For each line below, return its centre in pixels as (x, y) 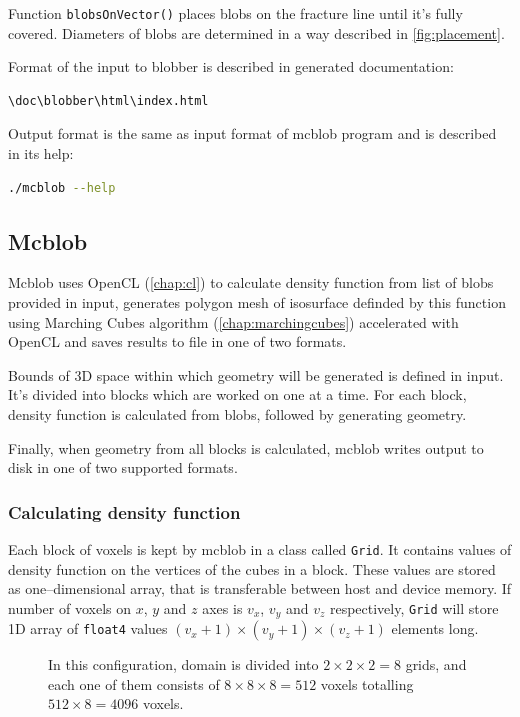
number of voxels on (70, 607)
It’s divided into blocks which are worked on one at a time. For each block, (237, 394)
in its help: (41, 153)
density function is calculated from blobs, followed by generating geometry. (237, 413)
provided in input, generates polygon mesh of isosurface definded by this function (257, 302)
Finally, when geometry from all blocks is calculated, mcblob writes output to (246, 447)
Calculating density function (124, 511)
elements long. (435, 628)
